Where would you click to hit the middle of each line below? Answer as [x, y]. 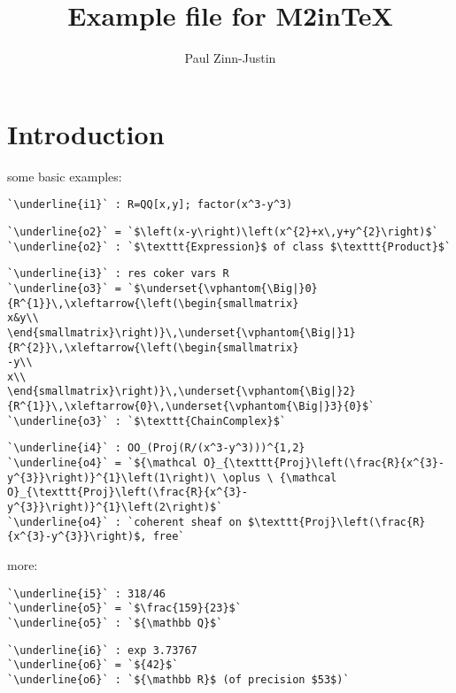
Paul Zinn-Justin [230, 58]
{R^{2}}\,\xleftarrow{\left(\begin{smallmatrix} [153, 347]
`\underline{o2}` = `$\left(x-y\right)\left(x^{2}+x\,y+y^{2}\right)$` [223, 231]
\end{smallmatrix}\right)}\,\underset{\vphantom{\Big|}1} [182, 332]
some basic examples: [65, 176]
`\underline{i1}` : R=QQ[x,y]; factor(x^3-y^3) [150, 205]
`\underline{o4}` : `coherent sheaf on [124, 522]
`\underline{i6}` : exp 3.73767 [102, 650]
